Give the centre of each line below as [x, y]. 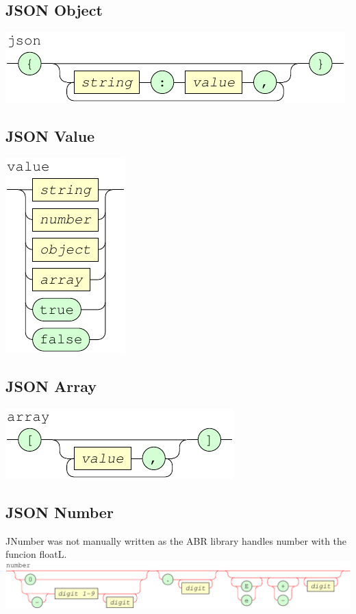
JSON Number [60, 512]
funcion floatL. [36, 554]
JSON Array [51, 385]
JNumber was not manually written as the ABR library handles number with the [176, 540]
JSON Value [50, 136]
